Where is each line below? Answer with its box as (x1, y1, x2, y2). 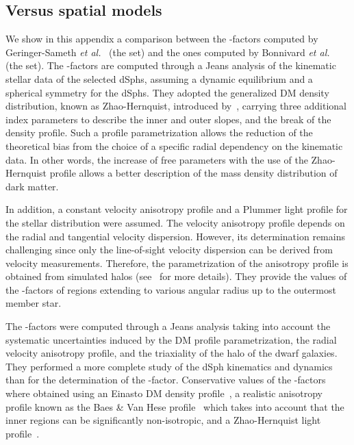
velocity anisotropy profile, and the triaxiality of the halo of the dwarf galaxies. (5, 346, 338, 360)
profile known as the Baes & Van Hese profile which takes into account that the (5, 399, 344, 414)
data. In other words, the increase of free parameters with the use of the (5, 152, 308, 166)
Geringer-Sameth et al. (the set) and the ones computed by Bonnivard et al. (5, 44, 330, 59)
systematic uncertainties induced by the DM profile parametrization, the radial (5, 332, 337, 346)
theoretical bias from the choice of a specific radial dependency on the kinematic (5, 138, 343, 153)
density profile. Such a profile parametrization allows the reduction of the (5, 125, 313, 140)
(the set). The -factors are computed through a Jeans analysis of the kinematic (5, 58, 336, 73)
